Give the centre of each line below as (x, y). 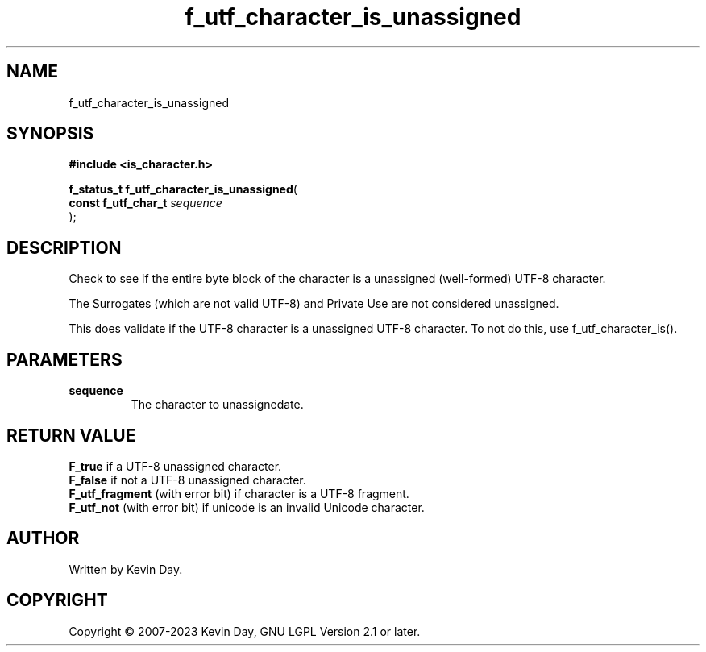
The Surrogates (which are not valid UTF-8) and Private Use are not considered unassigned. (314, 304)
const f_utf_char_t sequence (145, 203)
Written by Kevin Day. (126, 569)
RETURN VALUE (71, 435)
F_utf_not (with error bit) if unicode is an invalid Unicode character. (247, 507)
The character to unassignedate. (217, 405)
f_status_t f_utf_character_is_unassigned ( (183, 189)
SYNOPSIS (50, 134)
